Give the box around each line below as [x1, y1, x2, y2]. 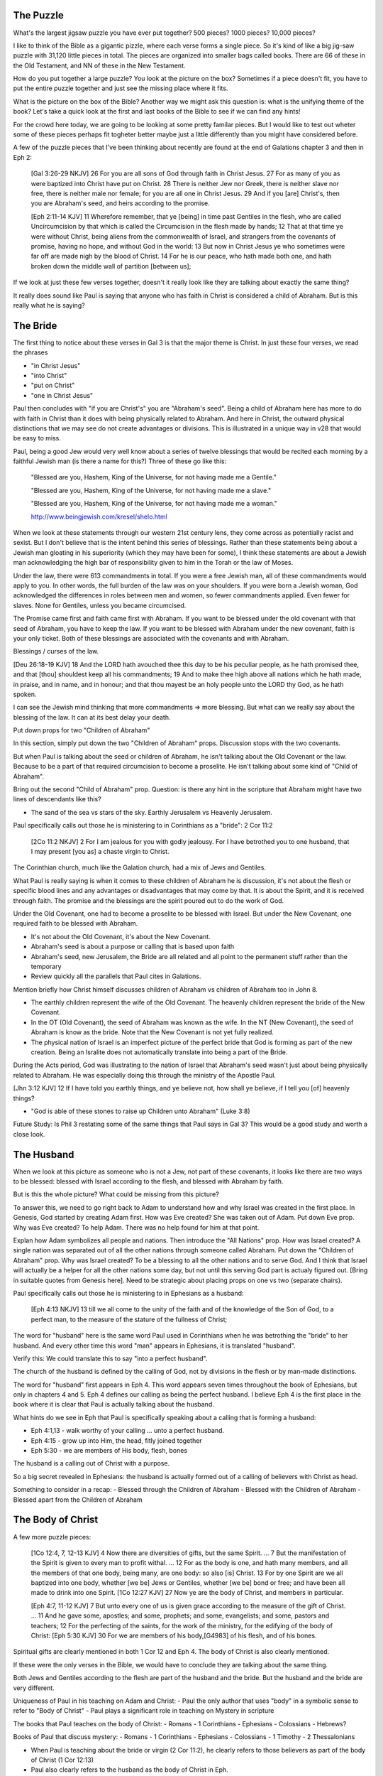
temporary [30, 962, 62, 970]
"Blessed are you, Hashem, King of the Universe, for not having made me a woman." [30, 499, 278, 508]
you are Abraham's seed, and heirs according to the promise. [30, 199, 210, 207]
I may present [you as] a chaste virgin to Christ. [30, 847, 170, 855]
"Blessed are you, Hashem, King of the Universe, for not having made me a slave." [30, 486, 272, 494]
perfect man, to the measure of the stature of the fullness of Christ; [30, 1315, 228, 1323]
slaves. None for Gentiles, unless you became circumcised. [13, 601, 187, 610]
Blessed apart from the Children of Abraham [13, 1495, 143, 1504]
